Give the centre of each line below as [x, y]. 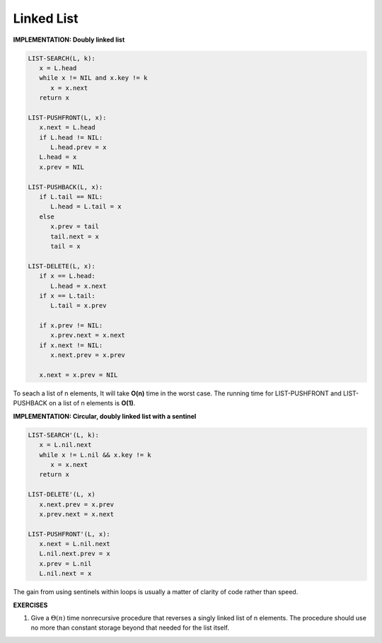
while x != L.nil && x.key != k [95, 455]
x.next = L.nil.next [75, 544]
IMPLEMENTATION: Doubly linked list [69, 40]
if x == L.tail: [67, 296]
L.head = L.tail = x [86, 207]
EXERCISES [30, 605]
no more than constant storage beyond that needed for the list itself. [130, 628]
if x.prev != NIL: [71, 326]
